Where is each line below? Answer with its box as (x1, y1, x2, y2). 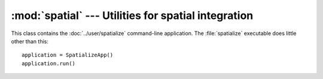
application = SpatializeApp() (22, 52, 114, 59)
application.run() (22, 60, 76, 67)
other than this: (11, 37, 49, 45)
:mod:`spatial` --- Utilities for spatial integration (11, 9, 254, 22)
